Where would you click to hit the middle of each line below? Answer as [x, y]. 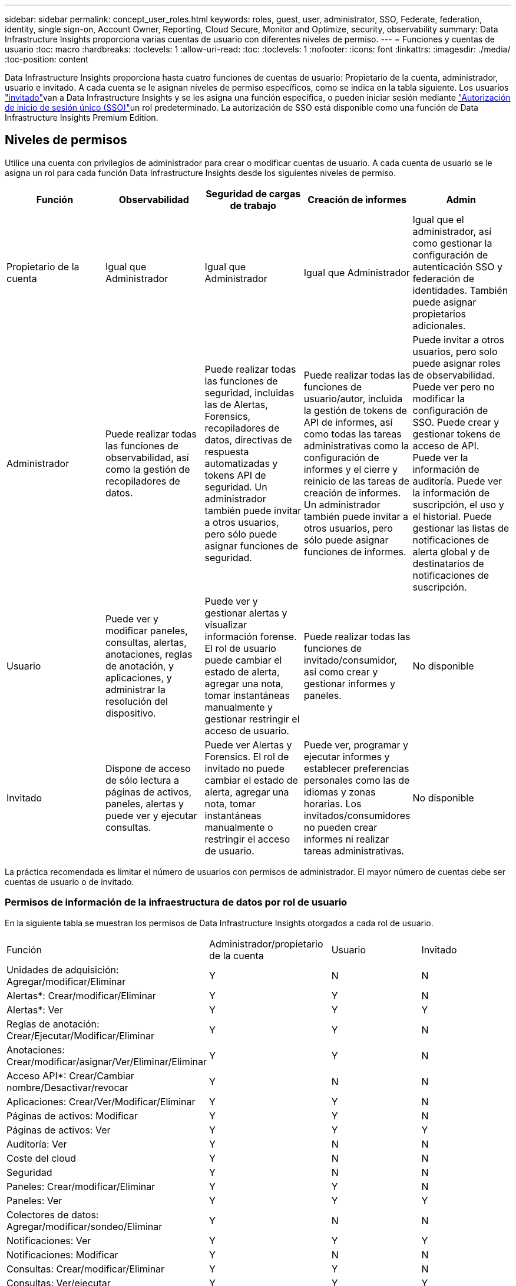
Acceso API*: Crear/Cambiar [70, 1075]
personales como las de [357, 780]
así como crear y [341, 672]
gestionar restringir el [252, 719]
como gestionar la [452, 243]
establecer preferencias [356, 768]
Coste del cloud [41, 1158]
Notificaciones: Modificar [62, 1254]
